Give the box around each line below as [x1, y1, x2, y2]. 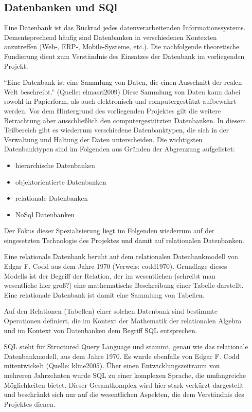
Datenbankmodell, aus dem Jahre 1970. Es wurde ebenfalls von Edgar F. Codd [4, 351, 240, 361]
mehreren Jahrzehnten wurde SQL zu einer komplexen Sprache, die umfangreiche [4, 370, 246, 380]
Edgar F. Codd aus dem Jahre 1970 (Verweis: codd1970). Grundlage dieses [4, 261, 227, 271]
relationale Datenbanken [15, 193, 88, 203]
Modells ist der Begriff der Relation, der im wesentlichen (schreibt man [4, 270, 216, 281]
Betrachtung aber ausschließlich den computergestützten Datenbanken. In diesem [4, 115, 246, 125]
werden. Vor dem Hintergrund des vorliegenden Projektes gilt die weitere [4, 105, 221, 115]
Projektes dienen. [4, 398, 55, 409]
